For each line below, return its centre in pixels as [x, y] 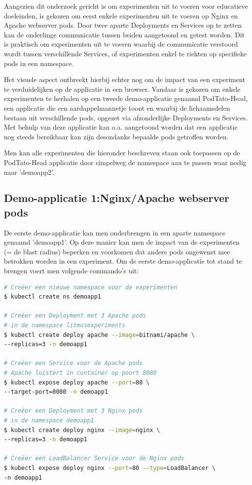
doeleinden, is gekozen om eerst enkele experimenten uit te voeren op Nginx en [121, 15]
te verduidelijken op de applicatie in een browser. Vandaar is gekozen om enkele [122, 89]
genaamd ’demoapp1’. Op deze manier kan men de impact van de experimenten [122, 242]
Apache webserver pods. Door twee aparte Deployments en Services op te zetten [123, 25]
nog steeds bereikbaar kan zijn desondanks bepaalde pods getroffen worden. [116, 136]
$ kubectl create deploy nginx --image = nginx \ [82, 430]
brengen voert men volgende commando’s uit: [71, 271]
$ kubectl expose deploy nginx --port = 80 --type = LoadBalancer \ [110, 468]
